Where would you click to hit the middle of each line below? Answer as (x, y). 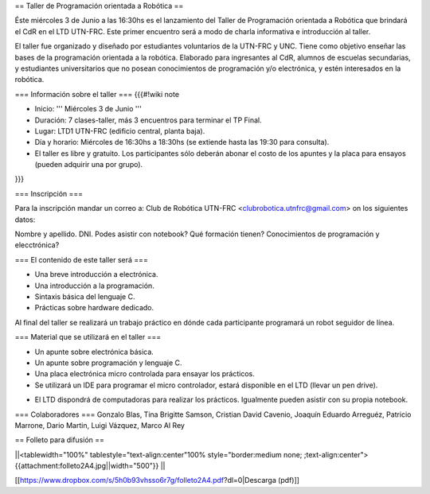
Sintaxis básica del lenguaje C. (85, 296)
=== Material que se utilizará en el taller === (88, 337)
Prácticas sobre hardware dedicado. (94, 308)
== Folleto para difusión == (60, 440)
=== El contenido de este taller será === (82, 259)
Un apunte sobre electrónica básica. (94, 352)
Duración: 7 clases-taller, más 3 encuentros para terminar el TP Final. (148, 120)
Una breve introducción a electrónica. (96, 274)
